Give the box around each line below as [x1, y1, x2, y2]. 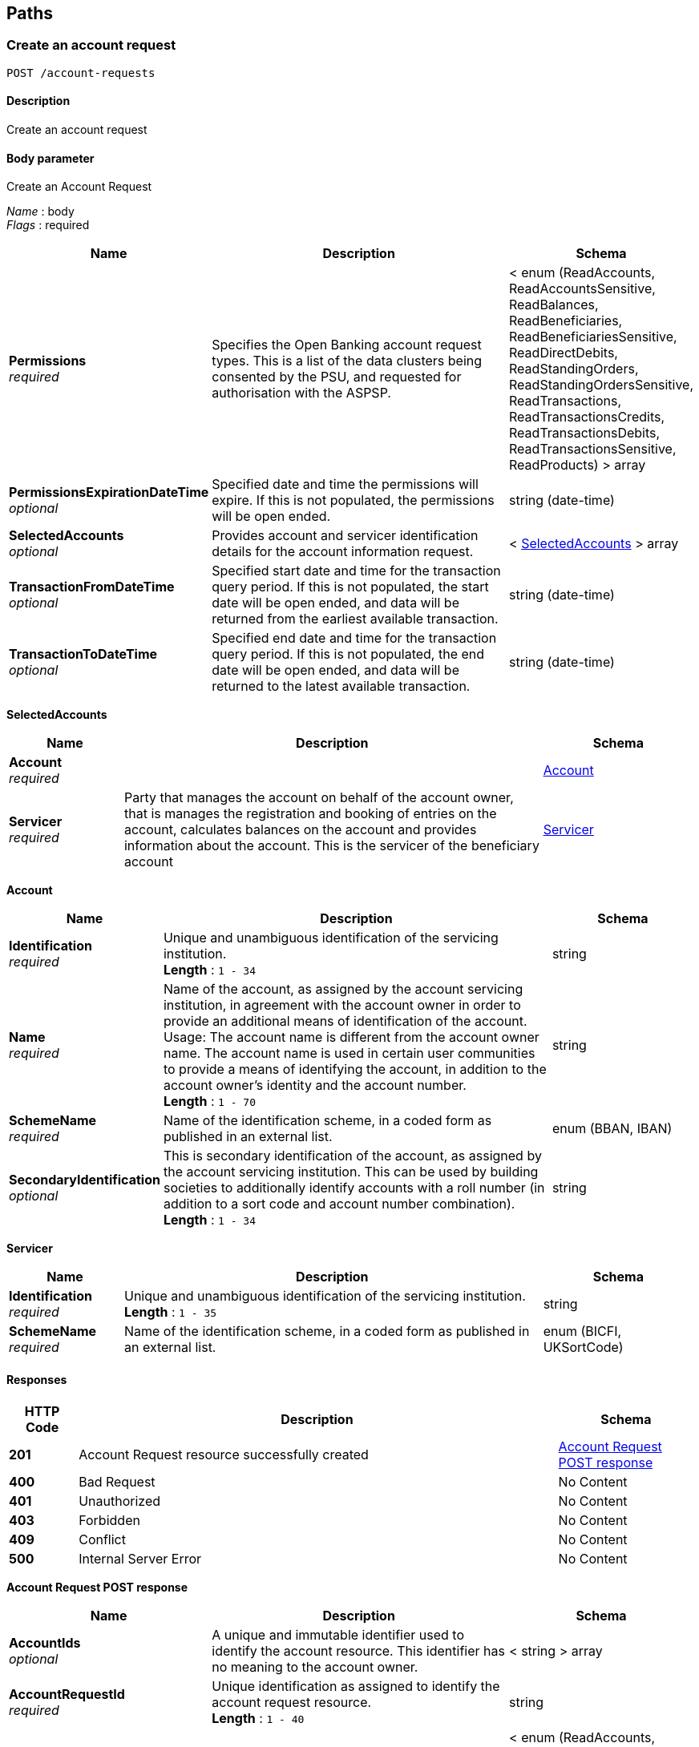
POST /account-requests [6, 66, 156, 79]
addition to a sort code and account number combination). [163, 1196, 515, 1212]
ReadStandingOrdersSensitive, [509, 377, 694, 393]
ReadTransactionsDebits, [509, 425, 661, 442]
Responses [6, 1372, 67, 1386]
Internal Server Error [79, 1551, 202, 1567]
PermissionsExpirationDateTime [9, 484, 209, 501]
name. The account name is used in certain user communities [163, 1045, 535, 1062]
